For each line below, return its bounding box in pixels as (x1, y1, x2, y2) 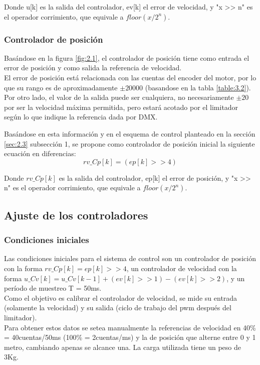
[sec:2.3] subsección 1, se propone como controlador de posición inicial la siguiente (4, 138, 255, 149)
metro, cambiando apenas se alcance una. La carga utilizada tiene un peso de (4, 341, 241, 352)
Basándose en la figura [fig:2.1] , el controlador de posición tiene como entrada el (4, 52, 249, 63)
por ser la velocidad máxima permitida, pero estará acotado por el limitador (4, 101, 238, 112)
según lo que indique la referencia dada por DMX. (4, 111, 158, 122)
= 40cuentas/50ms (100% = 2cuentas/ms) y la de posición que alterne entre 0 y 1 (4, 332, 256, 342)
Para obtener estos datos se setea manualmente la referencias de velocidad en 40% (4, 322, 256, 332)
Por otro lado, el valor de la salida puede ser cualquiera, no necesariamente (4, 92, 234, 102)
